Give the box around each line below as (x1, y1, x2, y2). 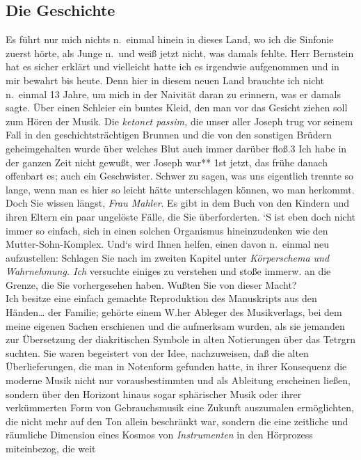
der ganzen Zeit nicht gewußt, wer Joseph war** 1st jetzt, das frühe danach (6, 154, 328, 169)
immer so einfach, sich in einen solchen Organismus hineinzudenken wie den (6, 223, 328, 237)
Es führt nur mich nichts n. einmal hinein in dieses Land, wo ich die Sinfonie (6, 32, 334, 47)
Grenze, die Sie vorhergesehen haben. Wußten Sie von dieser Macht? (6, 277, 297, 292)
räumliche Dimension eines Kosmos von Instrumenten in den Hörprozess (6, 427, 313, 442)
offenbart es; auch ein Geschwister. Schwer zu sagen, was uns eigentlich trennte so (6, 168, 354, 183)
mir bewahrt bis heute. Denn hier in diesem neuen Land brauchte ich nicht (6, 72, 325, 87)
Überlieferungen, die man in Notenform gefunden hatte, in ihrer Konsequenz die (6, 359, 347, 374)
